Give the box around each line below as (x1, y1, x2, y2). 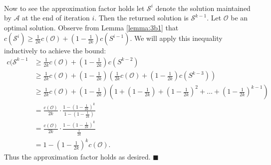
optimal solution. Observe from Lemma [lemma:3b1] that (4, 22, 179, 32)
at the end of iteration (22, 12, 90, 23)
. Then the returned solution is (94, 12, 189, 23)
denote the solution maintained (155, 2, 251, 13)
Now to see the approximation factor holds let (4, 2, 145, 13)
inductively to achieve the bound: (4, 45, 106, 56)
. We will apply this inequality (130, 33, 223, 43)
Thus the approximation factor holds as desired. (4, 152, 151, 162)
